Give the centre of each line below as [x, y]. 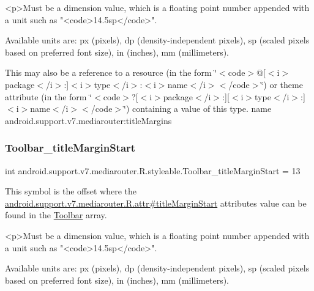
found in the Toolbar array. [56, 215]
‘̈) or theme [282, 84]
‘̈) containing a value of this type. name [198, 109]
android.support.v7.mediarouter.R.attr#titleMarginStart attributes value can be [156, 203]
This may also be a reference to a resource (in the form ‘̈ [111, 72]
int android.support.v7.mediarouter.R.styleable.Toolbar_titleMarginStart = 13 [153, 170]
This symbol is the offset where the [71, 191]
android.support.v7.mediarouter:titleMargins [88, 120]
